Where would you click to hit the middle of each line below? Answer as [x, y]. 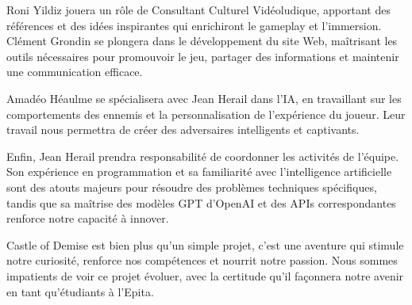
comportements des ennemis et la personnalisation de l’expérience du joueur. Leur [206, 114]
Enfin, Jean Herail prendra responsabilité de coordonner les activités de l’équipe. [203, 156]
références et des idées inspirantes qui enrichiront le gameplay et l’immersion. [194, 25]
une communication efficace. [75, 72]
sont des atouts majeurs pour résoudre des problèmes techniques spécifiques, [192, 187]
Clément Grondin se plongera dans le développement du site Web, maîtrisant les [202, 41]
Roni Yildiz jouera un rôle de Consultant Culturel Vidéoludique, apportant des [198, 10]
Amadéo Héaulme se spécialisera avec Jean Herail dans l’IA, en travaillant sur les [204, 98]
